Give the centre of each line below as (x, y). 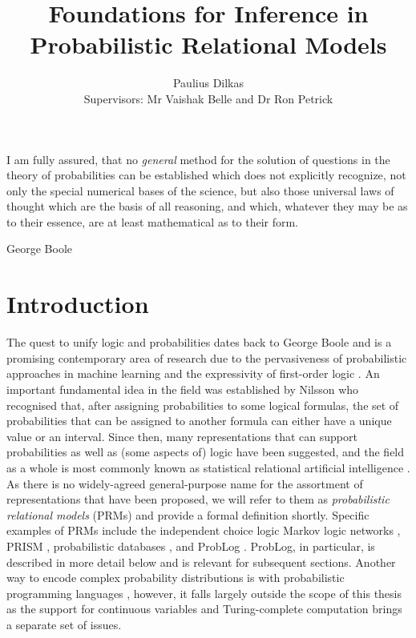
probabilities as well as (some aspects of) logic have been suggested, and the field (206, 452)
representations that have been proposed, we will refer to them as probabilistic (198, 499)
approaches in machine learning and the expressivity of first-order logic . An (193, 373)
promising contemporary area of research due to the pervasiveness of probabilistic (207, 357)
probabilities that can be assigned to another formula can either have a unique (199, 421)
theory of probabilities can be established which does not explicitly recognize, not (206, 175)
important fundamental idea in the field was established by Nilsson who (183, 389)
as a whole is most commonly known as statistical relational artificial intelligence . (208, 467)
